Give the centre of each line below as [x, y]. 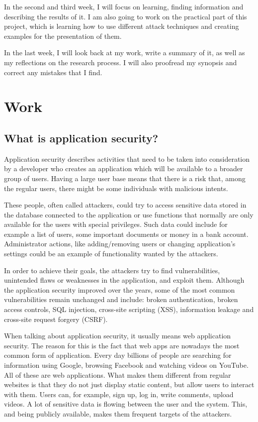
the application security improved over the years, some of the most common [120, 289]
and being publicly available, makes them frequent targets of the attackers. [118, 413]
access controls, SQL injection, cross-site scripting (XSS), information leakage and [129, 309]
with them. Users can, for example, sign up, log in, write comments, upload [119, 394]
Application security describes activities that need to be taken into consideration [127, 158]
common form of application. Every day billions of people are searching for [118, 355]
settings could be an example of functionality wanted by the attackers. [111, 254]
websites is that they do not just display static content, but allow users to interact [129, 384]
